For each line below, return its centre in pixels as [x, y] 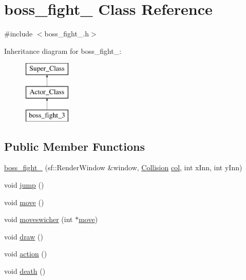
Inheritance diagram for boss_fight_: [63, 51]
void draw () [24, 236]
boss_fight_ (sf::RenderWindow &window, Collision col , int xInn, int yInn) [123, 167]
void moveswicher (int [39, 219]
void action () [26, 254]
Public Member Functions [74, 146]
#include [18, 34]
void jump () [24, 185]
